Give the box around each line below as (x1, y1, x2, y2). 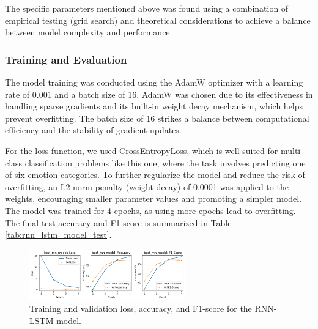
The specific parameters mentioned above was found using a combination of (5, 2, 289, 14)
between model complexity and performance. (5, 26, 172, 39)
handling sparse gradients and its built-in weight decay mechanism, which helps (5, 100, 303, 113)
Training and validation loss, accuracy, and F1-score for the (29, 302, 252, 315)
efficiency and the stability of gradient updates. (5, 124, 182, 136)
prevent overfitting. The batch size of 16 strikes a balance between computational (5, 111, 309, 124)
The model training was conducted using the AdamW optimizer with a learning (5, 76, 303, 88)
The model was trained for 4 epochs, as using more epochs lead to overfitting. (5, 204, 296, 216)
